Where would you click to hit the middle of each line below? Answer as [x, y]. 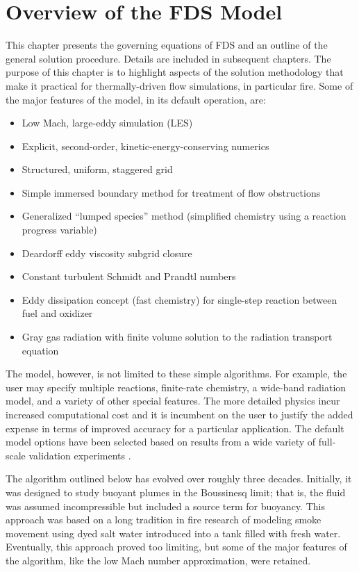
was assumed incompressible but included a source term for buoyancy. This [165, 506]
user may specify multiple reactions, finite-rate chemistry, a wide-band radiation [176, 387]
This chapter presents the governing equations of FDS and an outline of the [167, 45]
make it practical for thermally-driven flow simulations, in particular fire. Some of [179, 85]
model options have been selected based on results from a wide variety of [161, 442]
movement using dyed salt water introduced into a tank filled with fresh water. [173, 533]
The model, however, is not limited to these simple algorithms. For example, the [176, 374]
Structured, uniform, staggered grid [97, 169]
